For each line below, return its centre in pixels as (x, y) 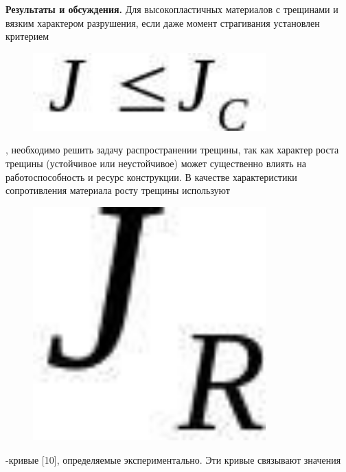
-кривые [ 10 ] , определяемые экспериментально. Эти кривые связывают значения (173, 459)
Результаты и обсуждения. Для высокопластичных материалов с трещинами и (172, 9)
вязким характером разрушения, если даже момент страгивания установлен (163, 22)
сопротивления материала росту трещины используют (118, 190)
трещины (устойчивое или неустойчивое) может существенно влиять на (156, 163)
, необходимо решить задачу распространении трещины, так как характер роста (172, 150)
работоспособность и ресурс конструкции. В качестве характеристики (151, 176)
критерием (27, 36)
